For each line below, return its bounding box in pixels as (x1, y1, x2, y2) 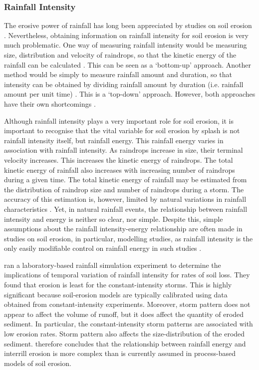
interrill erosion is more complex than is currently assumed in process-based (4, 348, 236, 358)
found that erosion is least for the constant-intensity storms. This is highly (4, 279, 232, 290)
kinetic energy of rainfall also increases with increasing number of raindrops (4, 164, 235, 175)
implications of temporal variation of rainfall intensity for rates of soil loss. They (4, 269, 250, 280)
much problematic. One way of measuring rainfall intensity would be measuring (4, 40, 247, 50)
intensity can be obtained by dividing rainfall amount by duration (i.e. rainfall (4, 79, 244, 89)
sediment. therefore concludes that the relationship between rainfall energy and (4, 338, 246, 348)
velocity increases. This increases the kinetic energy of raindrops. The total (4, 154, 233, 165)
